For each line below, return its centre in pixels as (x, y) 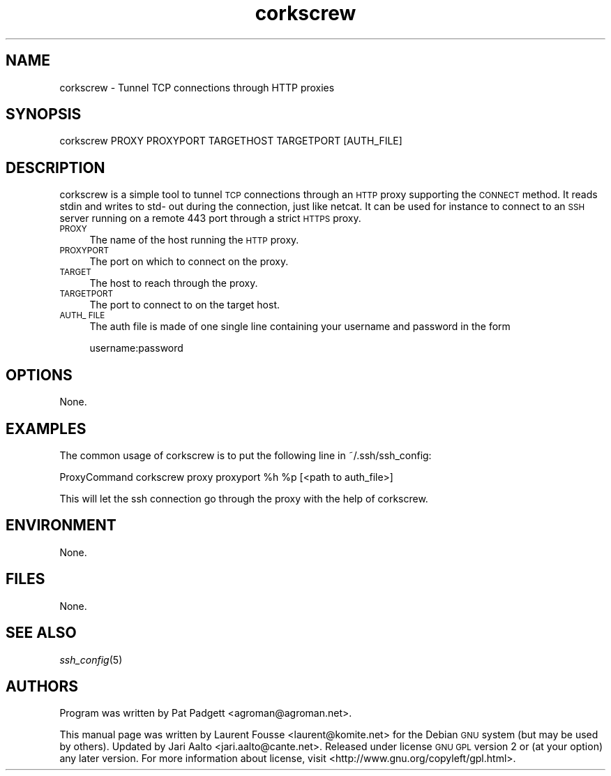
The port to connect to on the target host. (184, 305)
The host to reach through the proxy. (174, 283)
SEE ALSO (41, 633)
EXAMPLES (46, 428)
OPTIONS (39, 375)
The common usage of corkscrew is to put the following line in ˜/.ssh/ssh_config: (246, 455)
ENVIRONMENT (61, 525)
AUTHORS (42, 686)
